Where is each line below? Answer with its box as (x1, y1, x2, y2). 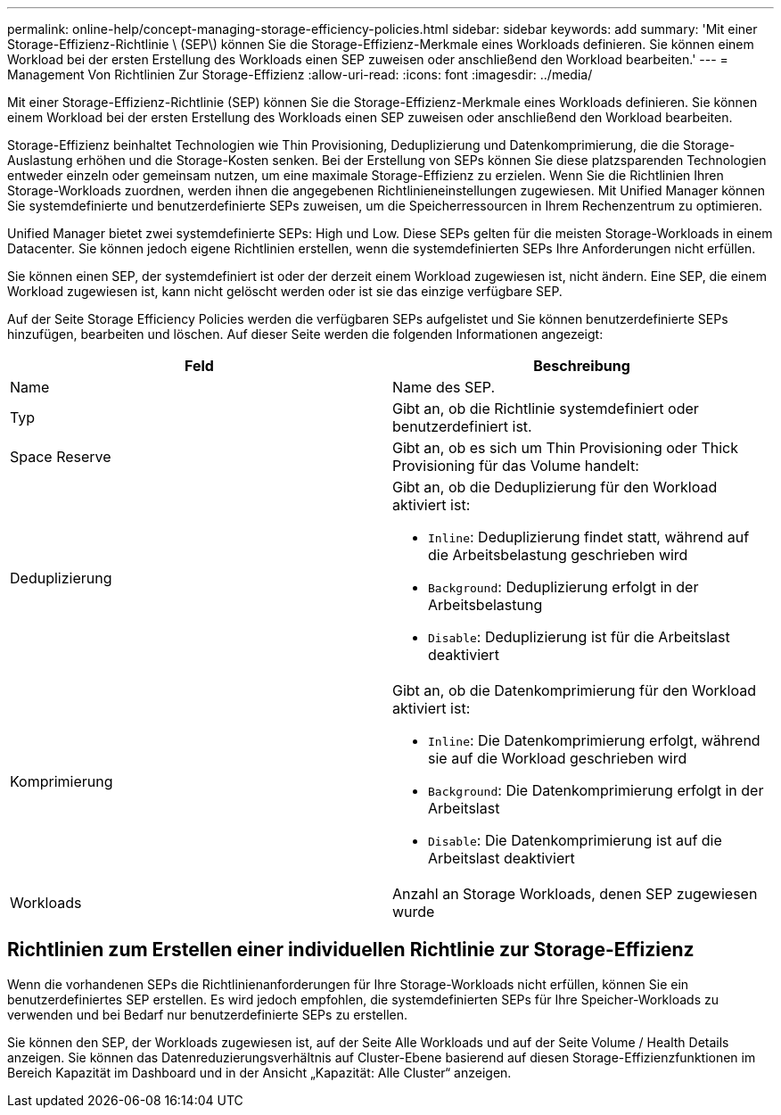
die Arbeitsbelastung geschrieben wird (428, 546, 688, 564)
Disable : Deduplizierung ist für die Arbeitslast (428, 628, 730, 646)
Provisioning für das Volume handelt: (392, 457, 639, 475)
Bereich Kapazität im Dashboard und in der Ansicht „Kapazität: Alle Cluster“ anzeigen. (7, 1064, 512, 1080)
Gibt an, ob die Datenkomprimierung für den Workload (392, 681, 757, 699)
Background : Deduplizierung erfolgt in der (428, 578, 699, 596)
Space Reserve (10, 448, 111, 466)
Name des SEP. (392, 378, 496, 396)
